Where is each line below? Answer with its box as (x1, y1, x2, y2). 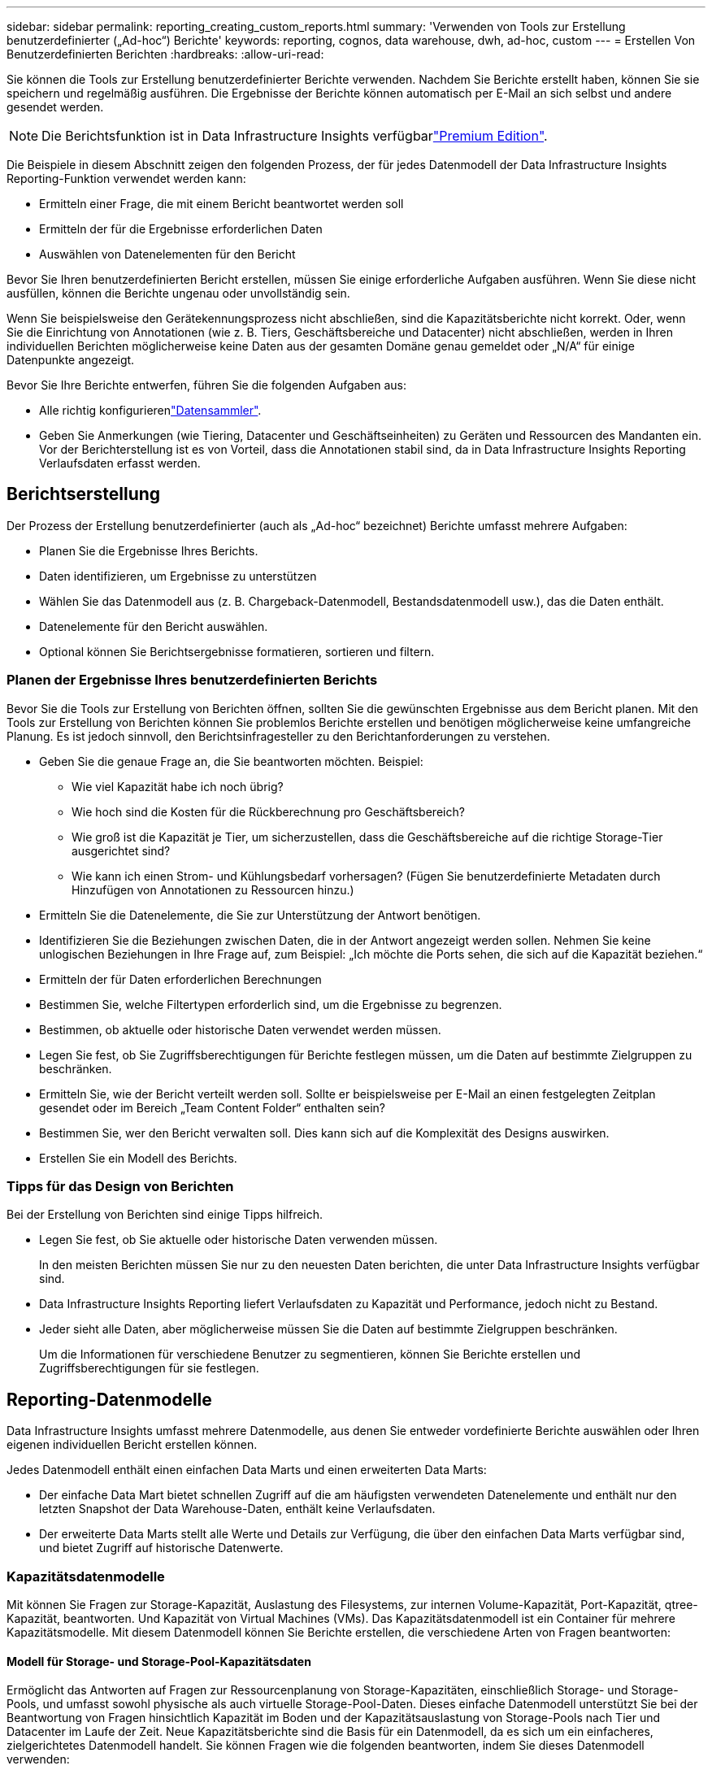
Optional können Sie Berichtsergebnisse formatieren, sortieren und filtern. (39, 644, 435, 659)
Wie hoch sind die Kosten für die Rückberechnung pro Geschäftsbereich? (72, 804, 465, 819)
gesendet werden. (7, 100, 104, 114)
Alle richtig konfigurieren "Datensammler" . (39, 403, 262, 417)
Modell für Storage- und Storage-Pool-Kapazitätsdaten (7, 1654, 311, 1668)
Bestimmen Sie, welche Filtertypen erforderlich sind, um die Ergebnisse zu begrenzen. (39, 997, 502, 1011)
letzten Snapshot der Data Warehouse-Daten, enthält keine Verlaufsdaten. (39, 1502, 436, 1516)
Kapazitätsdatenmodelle (7, 1568, 165, 1585)
